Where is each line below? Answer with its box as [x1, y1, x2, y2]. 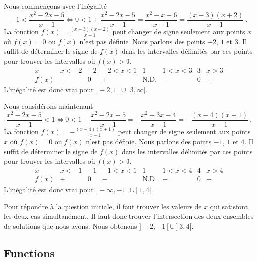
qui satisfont [210, 201, 248, 211]
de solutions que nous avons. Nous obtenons [4, 220, 137, 231]
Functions [4, 245, 55, 260]
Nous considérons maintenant [4, 101, 93, 111]
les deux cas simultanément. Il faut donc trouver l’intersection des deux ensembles [4, 211, 254, 221]
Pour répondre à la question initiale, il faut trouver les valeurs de [4, 201, 202, 211]
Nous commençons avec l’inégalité [4, 1, 107, 11]
